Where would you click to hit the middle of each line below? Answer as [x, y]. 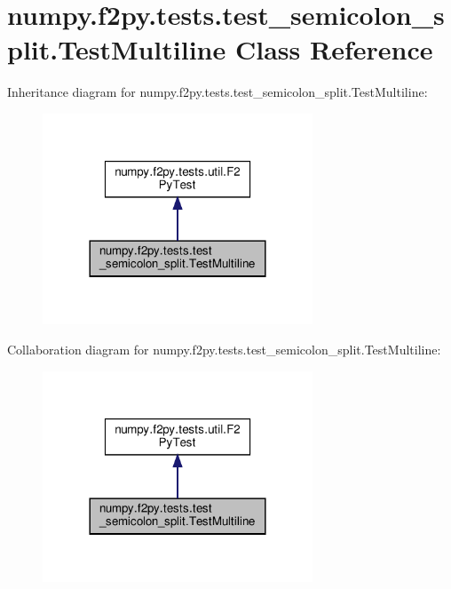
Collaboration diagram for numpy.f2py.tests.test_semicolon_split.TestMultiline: [224, 349]
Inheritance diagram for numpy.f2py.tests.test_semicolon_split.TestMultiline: [218, 92]
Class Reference [334, 49]
